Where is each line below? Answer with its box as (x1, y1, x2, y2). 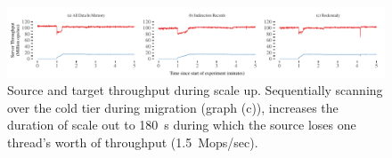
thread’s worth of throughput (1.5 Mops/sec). (7, 132, 258, 151)
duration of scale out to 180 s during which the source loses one (7, 115, 356, 134)
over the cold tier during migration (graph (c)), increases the (7, 98, 339, 116)
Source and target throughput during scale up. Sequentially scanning (7, 81, 383, 99)
